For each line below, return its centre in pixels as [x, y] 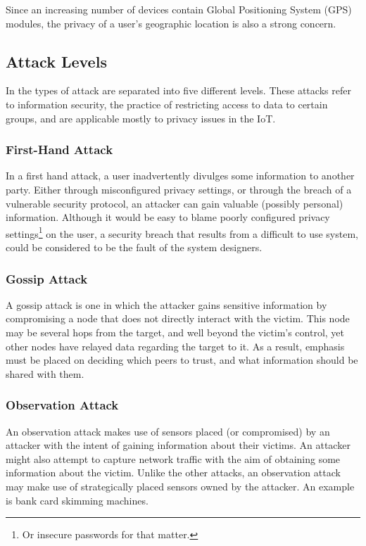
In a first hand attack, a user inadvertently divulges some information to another [180, 176]
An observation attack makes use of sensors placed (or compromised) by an [168, 431]
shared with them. [45, 373]
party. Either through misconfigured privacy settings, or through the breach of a [179, 189]
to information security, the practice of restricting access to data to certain [167, 104]
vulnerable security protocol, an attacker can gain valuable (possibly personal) [175, 203]
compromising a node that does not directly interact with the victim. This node [178, 318]
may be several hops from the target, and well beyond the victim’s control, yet [175, 332]
